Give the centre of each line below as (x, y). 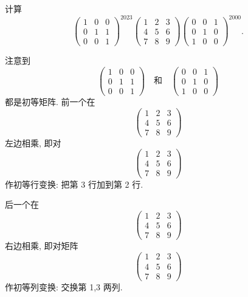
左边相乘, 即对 (33, 142)
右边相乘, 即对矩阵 (42, 245)
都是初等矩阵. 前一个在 (50, 101)
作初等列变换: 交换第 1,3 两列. (64, 286)
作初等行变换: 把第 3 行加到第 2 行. (74, 184)
